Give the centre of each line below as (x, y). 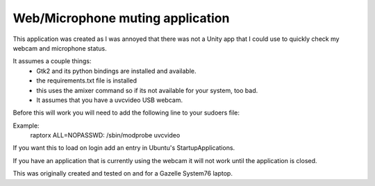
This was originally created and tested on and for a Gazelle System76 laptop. (123, 174)
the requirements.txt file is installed (87, 81)
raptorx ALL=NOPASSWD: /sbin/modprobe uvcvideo (105, 135)
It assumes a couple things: (52, 61)
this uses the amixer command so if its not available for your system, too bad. (147, 90)
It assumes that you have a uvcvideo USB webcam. (110, 100)
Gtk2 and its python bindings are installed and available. (116, 71)
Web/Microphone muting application (121, 18)
